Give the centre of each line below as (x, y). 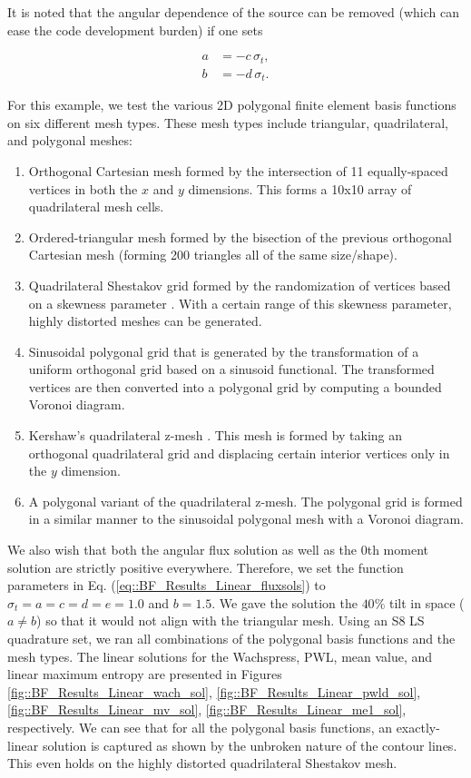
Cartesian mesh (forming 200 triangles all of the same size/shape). (213, 255)
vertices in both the (83, 188)
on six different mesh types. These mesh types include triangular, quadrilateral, (228, 122)
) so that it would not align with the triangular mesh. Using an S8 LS (231, 620)
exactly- (418, 727)
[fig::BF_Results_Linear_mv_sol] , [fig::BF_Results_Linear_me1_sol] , (207, 709)
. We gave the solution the (285, 602)
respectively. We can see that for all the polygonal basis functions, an (200, 727)
